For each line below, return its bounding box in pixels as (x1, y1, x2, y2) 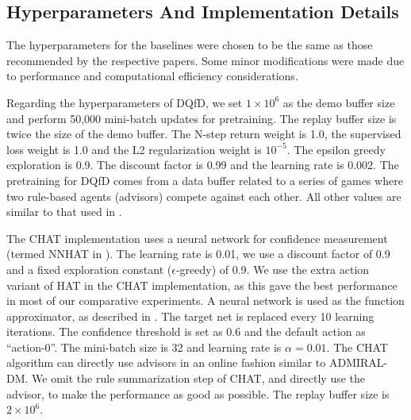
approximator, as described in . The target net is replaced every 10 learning (6, 307, 375, 324)
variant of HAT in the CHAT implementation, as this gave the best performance (6, 276, 398, 293)
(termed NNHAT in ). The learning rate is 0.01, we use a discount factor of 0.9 (6, 245, 390, 262)
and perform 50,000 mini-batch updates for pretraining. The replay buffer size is (6, 110, 397, 126)
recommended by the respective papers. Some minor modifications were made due (6, 52, 405, 68)
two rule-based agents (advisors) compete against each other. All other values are (6, 187, 401, 204)
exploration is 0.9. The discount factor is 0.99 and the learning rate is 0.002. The (6, 156, 399, 173)
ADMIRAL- (328, 354, 388, 371)
